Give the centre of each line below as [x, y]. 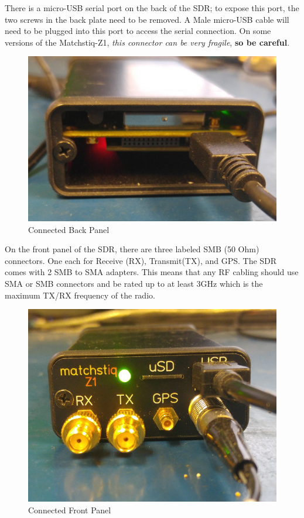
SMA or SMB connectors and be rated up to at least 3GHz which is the [134, 283]
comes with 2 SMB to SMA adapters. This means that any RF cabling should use [152, 272]
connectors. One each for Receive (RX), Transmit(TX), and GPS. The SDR [141, 260]
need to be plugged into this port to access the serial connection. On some [138, 31]
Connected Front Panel [70, 510]
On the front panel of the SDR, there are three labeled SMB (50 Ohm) [132, 249]
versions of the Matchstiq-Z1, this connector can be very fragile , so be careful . [147, 42]
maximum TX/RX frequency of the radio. [80, 295]
